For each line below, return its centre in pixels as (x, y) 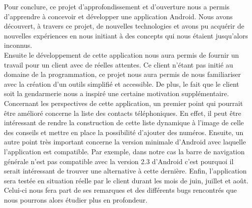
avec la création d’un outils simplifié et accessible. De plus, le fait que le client (122, 84)
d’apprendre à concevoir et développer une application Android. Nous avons (118, 16)
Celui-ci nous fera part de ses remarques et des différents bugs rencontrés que (120, 190)
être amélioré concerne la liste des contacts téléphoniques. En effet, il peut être (123, 113)
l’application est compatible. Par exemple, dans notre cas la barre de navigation (125, 151)
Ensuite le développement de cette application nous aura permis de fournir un (122, 54)
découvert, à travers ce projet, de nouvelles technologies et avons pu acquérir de (124, 26)
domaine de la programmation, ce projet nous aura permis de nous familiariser (123, 74)
